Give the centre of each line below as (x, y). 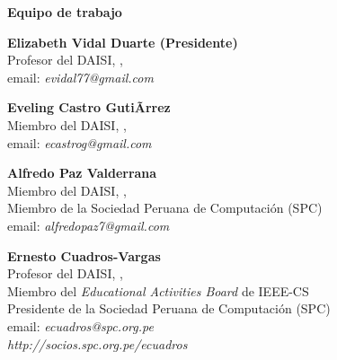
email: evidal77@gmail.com (80, 77)
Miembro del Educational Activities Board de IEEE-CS (158, 290)
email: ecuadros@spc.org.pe (80, 325)
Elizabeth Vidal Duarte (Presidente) (123, 42)
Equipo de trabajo (65, 12)
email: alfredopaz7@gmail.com (89, 225)
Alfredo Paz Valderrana (82, 173)
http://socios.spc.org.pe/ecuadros (98, 343)
